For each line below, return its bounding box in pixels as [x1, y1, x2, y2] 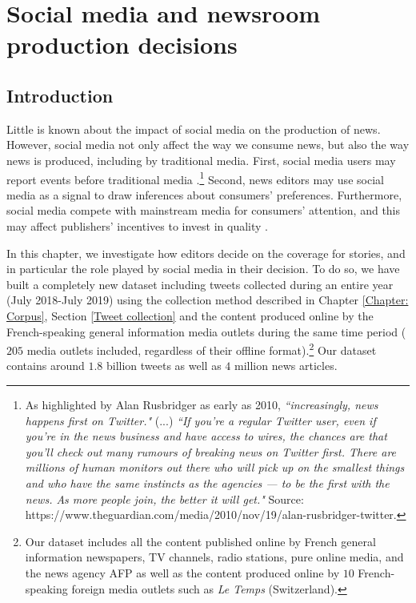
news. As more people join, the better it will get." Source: [25, 490, 304, 507]
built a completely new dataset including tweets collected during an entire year [6, 275, 394, 292]
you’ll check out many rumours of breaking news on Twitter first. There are [25, 443, 397, 460]
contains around [6, 357, 85, 374]
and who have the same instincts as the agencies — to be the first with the [25, 474, 390, 491]
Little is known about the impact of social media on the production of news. [6, 120, 381, 137]
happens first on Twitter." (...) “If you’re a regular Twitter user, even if [25, 412, 376, 428]
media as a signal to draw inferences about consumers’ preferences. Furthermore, [6, 186, 402, 203]
